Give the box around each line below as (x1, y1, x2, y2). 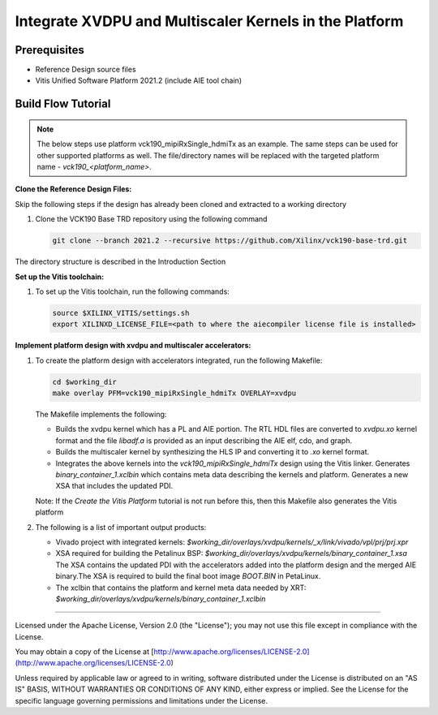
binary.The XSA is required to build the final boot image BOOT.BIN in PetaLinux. (55, 571, 321, 581)
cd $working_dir (52, 377, 118, 386)
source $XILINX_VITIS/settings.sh (52, 308, 190, 317)
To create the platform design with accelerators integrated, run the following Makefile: (35, 355, 323, 365)
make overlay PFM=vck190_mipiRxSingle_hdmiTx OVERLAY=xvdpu (52, 389, 297, 398)
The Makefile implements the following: (35, 410, 167, 420)
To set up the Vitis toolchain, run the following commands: (35, 286, 230, 296)
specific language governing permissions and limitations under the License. (15, 696, 268, 705)
